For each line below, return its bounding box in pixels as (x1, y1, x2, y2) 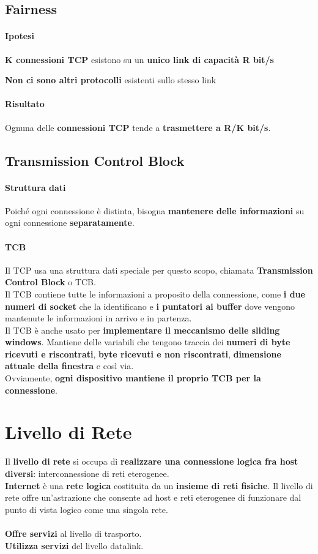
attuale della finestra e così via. (5, 359, 134, 372)
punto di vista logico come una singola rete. (5, 503, 168, 515)
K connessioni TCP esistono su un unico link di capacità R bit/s (5, 53, 274, 66)
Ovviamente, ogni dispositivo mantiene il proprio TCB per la (5, 372, 261, 384)
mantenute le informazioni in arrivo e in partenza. (5, 312, 192, 324)
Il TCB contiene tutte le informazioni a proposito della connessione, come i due (5, 287, 305, 300)
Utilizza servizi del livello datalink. (5, 539, 144, 552)
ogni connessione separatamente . (5, 216, 135, 229)
